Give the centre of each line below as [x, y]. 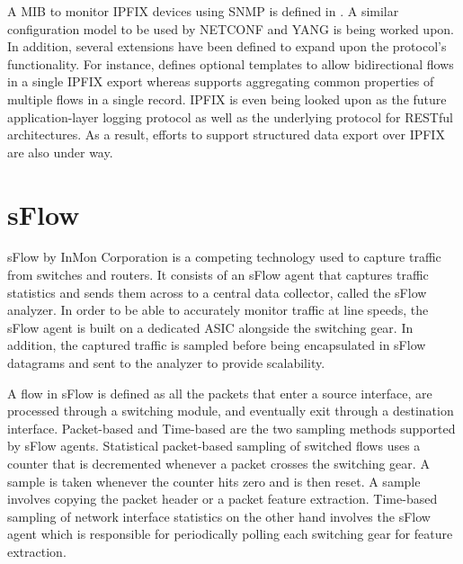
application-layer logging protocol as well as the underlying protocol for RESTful [230, 116]
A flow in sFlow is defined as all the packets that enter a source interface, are [220, 393]
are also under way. [60, 152]
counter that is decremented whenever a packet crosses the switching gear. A [218, 463]
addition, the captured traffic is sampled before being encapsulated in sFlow [217, 345]
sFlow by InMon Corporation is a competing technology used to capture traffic [224, 257]
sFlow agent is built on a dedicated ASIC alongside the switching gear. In [210, 327]
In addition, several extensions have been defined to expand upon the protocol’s [227, 46]
